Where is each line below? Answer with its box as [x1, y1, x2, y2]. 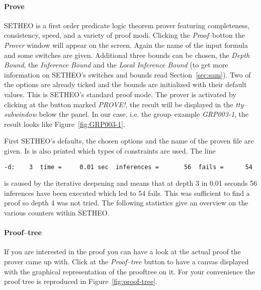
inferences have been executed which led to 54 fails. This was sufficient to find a [4, 187, 250, 198]
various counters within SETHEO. [4, 207, 110, 217]
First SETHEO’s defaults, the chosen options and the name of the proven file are [4, 135, 254, 146]
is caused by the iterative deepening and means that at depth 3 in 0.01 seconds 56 [4, 178, 257, 188]
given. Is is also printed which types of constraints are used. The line [4, 145, 216, 156]
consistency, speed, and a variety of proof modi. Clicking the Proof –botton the [4, 30, 245, 40]
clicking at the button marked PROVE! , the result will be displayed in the [4, 99, 233, 109]
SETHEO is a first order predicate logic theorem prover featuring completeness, [4, 20, 250, 30]
